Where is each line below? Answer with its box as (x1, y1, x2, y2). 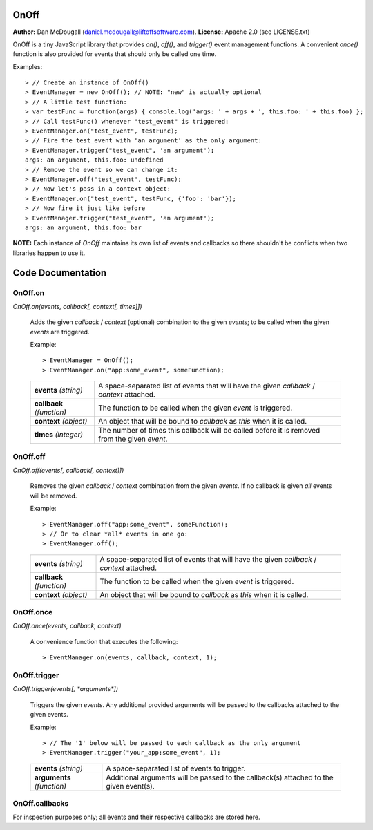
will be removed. (30, 491, 77, 500)
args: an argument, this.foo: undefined (25, 156, 164, 164)
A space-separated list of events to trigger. (106, 764, 246, 773)
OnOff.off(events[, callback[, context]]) (12, 466, 124, 474)
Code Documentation (12, 267, 107, 279)
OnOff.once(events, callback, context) (12, 622, 122, 630)
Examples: (12, 62, 43, 70)
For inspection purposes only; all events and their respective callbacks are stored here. (12, 813, 260, 822)
